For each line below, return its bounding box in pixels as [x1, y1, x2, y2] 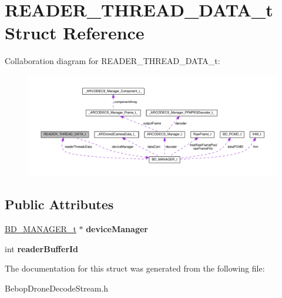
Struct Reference [5, 21, 145, 45]
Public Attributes [5, 195, 114, 213]
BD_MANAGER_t [5, 223, 76, 235]
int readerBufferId [5, 242, 79, 255]
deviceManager [86, 223, 148, 235]
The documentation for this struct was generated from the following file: [5, 262, 265, 274]
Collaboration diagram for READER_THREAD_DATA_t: [5, 55, 220, 67]
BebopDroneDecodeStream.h [5, 282, 109, 294]
